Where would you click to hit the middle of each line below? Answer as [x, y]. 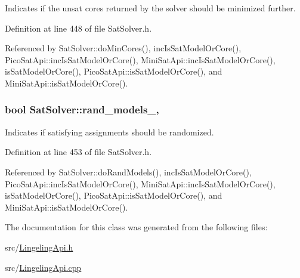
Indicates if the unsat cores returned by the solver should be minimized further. [150, 8]
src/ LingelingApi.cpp [43, 267]
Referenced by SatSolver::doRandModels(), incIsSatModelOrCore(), [128, 172]
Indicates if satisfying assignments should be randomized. [109, 132]
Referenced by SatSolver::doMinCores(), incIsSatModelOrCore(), [123, 48]
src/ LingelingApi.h [39, 247]
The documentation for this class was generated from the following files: [136, 227]
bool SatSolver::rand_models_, [82, 109]
